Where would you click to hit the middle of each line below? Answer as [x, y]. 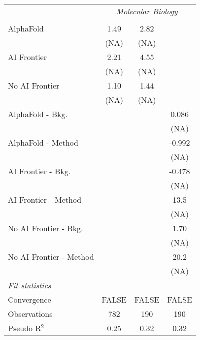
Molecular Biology [147, 11]
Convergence [30, 299]
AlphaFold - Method [43, 142]
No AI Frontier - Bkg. [46, 228]
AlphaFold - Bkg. [38, 114]
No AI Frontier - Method [51, 257]
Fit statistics [30, 285]
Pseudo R [25, 328]
